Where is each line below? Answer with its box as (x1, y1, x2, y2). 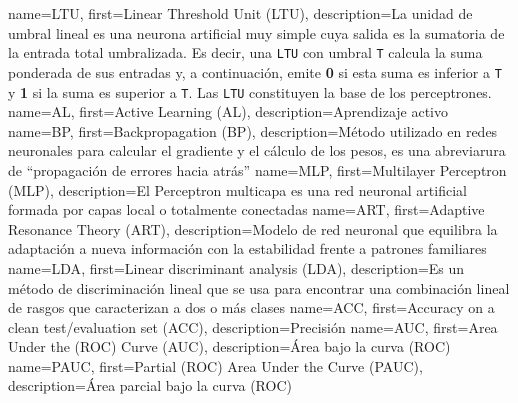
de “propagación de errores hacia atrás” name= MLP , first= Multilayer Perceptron (8, 159, 507, 180)
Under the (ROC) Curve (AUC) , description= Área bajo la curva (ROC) (8, 336, 451, 357)
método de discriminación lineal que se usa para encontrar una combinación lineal (8, 277, 510, 298)
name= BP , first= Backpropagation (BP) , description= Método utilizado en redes (8, 120, 498, 141)
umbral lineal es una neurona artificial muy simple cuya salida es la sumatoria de (8, 22, 505, 43)
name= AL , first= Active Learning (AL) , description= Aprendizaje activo (8, 101, 449, 122)
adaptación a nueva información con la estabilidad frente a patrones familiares (8, 238, 487, 259)
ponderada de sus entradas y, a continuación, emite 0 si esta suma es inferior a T (8, 61, 502, 82)
